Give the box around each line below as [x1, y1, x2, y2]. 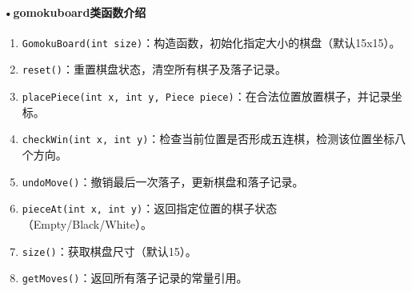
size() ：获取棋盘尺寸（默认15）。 [22, 242, 197, 259]
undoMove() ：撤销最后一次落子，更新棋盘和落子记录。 [22, 173, 304, 189]
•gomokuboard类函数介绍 [3, 3, 146, 20]
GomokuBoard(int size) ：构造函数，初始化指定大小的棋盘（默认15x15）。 [22, 34, 401, 50]
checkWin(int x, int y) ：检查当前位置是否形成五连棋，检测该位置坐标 [22, 130, 395, 147]
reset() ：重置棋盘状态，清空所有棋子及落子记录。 [22, 61, 286, 78]
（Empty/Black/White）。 [22, 215, 152, 232]
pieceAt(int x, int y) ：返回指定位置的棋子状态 [22, 200, 278, 217]
